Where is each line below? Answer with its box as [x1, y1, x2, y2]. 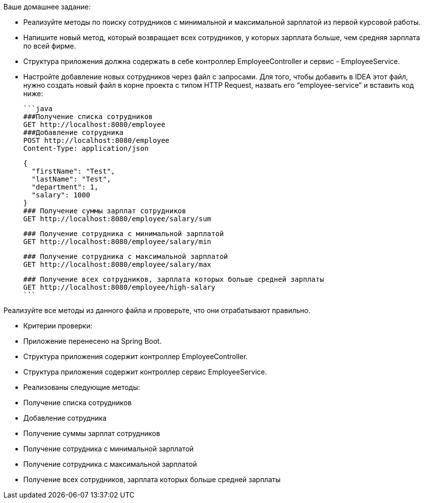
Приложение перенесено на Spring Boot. [23, 337, 162, 345]
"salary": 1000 [31, 191, 90, 199]
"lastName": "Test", [31, 175, 111, 183]
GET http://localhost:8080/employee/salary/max [23, 260, 212, 268]
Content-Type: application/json [23, 144, 149, 152]
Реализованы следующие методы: [23, 383, 140, 391]
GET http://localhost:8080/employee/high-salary [23, 283, 215, 291]
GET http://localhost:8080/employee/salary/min [23, 238, 212, 246]
